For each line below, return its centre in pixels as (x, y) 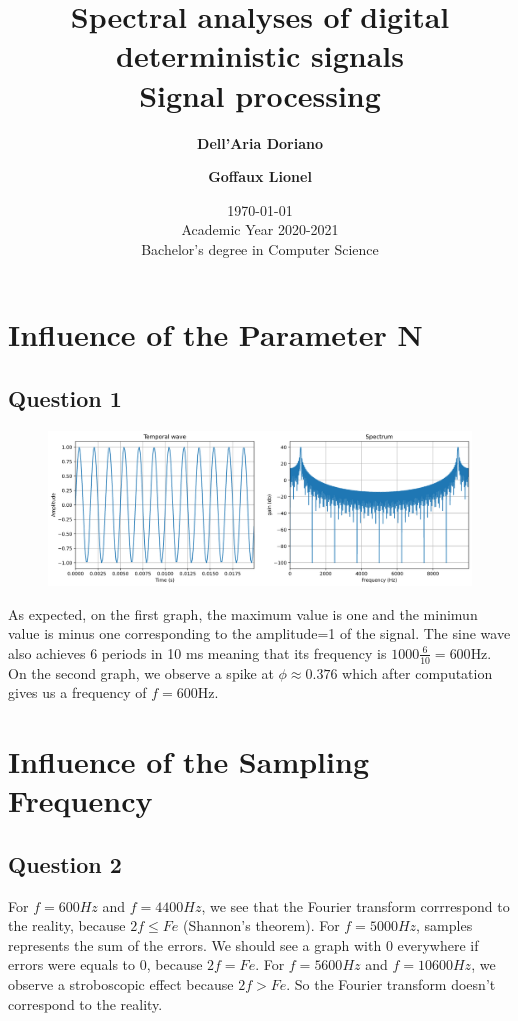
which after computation (417, 672)
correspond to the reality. (85, 1003)
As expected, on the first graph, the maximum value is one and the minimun (243, 613)
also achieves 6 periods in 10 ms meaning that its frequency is (197, 652)
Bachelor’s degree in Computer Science (260, 248)
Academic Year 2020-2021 (260, 229)
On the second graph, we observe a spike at (141, 672)
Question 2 (65, 863)
